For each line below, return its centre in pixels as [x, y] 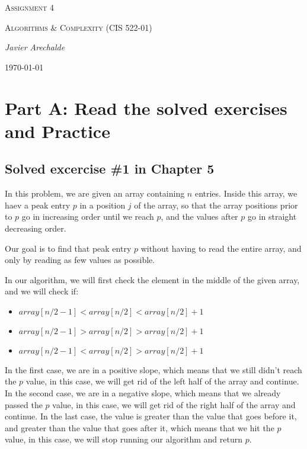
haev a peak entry [38, 205]
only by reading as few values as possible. [80, 260]
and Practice [57, 131]
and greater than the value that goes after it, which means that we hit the [140, 427]
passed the [24, 404]
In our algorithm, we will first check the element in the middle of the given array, [152, 279]
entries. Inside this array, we [246, 193]
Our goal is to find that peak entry [68, 248]
